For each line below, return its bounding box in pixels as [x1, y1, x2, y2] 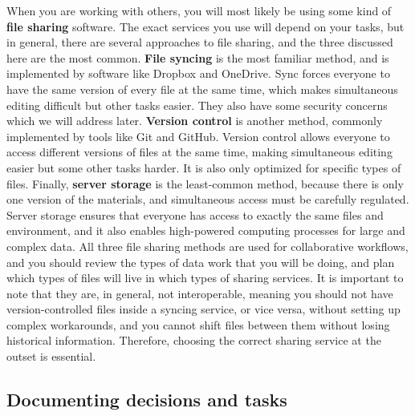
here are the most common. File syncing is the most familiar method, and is [6, 49, 389, 66]
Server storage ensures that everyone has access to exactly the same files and [6, 206, 384, 223]
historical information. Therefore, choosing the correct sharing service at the [6, 332, 381, 349]
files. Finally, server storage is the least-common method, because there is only [6, 175, 404, 192]
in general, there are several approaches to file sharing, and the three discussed [6, 34, 393, 50]
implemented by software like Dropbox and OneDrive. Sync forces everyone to [6, 65, 390, 82]
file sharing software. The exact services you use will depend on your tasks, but [6, 18, 405, 34]
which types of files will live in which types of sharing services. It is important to [6, 269, 404, 286]
